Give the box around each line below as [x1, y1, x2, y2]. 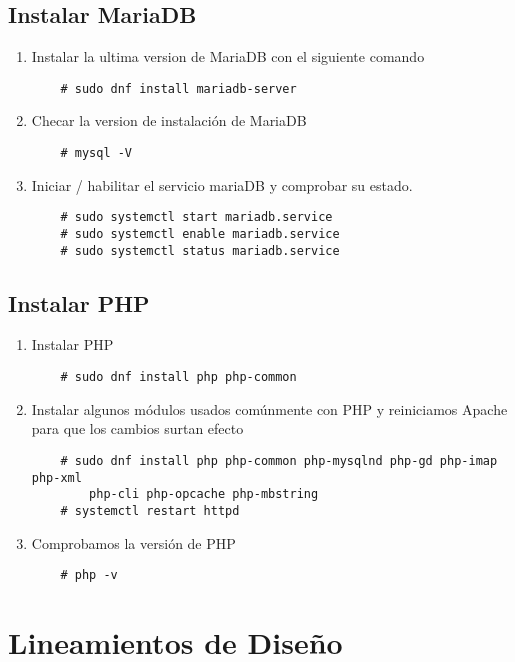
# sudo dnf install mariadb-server [60, 81, 297, 96]
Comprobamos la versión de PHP [31, 532, 236, 553]
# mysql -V [60, 146, 133, 161]
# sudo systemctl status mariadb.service [60, 243, 340, 258]
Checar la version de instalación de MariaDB [31, 110, 307, 131]
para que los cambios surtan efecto [31, 418, 244, 439]
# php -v [60, 568, 118, 583]
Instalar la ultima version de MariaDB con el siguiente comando [31, 46, 425, 67]
